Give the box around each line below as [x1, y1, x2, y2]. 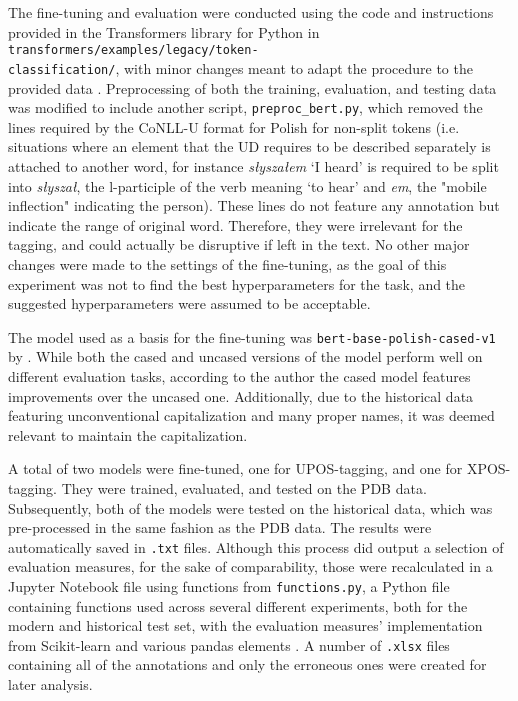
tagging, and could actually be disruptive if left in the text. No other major [8, 234, 470, 255]
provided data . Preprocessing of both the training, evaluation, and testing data [8, 77, 497, 98]
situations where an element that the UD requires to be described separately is [8, 136, 491, 157]
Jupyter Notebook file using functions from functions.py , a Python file [8, 575, 450, 596]
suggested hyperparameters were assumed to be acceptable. [8, 293, 371, 314]
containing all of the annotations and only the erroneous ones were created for [8, 654, 487, 675]
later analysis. [8, 674, 93, 695]
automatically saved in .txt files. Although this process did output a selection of [8, 536, 504, 557]
